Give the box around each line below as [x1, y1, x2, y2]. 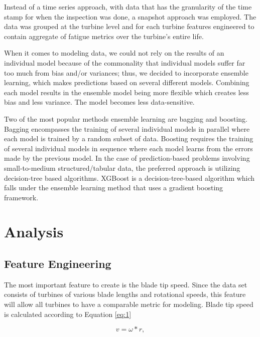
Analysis [4, 221, 64, 242]
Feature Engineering [4, 256, 111, 271]
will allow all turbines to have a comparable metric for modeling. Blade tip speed [4, 299, 253, 309]
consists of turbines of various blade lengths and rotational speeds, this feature [4, 289, 246, 299]
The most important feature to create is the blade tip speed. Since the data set [4, 279, 247, 289]
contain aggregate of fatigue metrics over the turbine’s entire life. [4, 31, 204, 41]
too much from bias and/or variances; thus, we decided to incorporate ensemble [4, 67, 248, 78]
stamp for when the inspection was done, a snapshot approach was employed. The [4, 11, 256, 22]
